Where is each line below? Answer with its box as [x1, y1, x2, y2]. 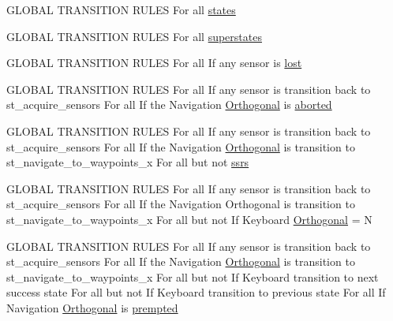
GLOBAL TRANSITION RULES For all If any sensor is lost [6, 54, 302, 71]
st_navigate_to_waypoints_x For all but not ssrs [6, 154, 249, 170]
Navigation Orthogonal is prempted [6, 299, 178, 315]
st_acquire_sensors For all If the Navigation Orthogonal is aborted [6, 96, 332, 113]
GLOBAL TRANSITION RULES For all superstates [6, 28, 262, 44]
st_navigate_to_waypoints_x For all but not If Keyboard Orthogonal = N [6, 211, 372, 227]
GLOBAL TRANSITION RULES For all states [6, 2, 236, 17]
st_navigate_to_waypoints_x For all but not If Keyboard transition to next [6, 268, 379, 285]
